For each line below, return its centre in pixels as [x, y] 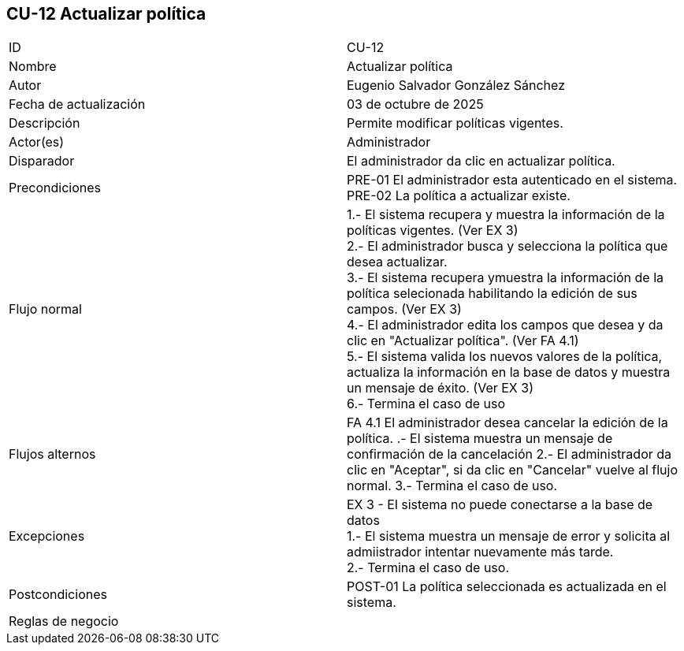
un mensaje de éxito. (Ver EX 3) [440, 388]
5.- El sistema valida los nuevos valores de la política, [505, 357]
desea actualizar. [397, 262]
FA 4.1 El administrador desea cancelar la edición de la [507, 423]
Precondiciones [55, 188]
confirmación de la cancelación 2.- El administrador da [509, 454]
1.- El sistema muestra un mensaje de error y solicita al [509, 536]
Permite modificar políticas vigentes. [455, 123]
